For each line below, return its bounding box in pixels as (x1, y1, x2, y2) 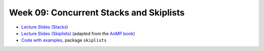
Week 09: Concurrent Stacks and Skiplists (9, 7, 185, 18)
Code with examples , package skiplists (21, 38, 107, 43)
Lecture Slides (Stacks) (21, 24, 68, 30)
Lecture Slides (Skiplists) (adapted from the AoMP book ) (21, 30, 135, 36)
